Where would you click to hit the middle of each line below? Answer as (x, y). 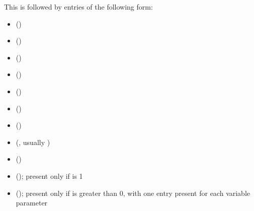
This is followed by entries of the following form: (78, 7)
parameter (32, 203)
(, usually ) (33, 142)
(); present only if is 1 (49, 175)
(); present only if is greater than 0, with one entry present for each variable (133, 193)
